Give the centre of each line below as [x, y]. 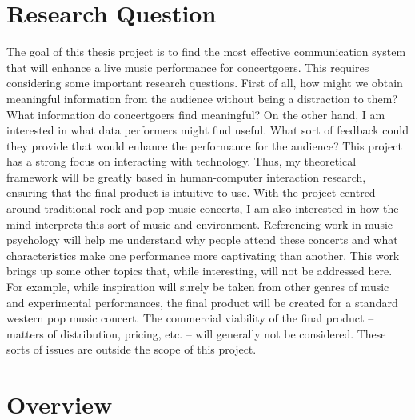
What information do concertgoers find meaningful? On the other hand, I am [196, 114]
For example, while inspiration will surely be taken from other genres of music [198, 287]
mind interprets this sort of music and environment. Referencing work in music [200, 224]
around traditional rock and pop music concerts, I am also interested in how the [203, 208]
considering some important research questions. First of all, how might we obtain [205, 83]
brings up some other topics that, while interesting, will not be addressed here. [200, 271]
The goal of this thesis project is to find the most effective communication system [206, 52]
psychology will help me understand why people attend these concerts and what [202, 240]
